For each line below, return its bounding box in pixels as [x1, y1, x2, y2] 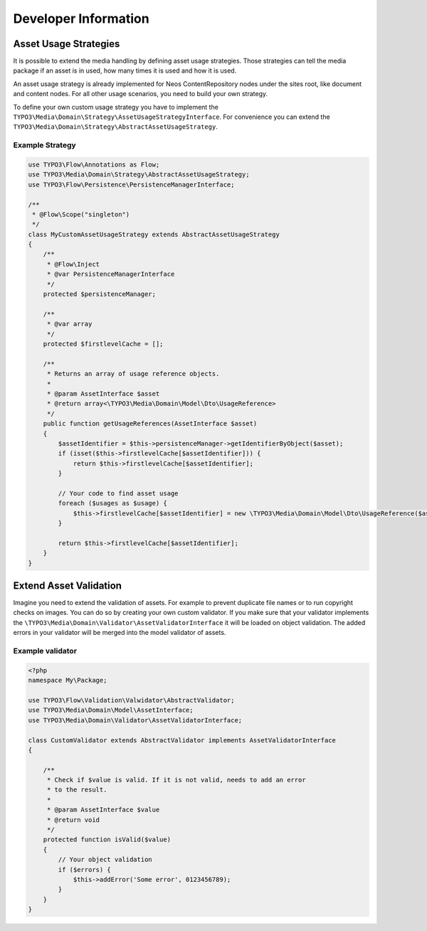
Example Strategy [13, 140, 76, 150]
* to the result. [46, 786, 107, 794]
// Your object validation [58, 856, 152, 864]
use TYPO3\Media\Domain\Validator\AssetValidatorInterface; [28, 716, 243, 724]
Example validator [13, 646, 78, 656]
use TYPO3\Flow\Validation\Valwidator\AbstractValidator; [28, 696, 235, 704]
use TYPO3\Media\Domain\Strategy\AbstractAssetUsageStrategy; [28, 171, 250, 179]
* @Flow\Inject [46, 260, 100, 268]
